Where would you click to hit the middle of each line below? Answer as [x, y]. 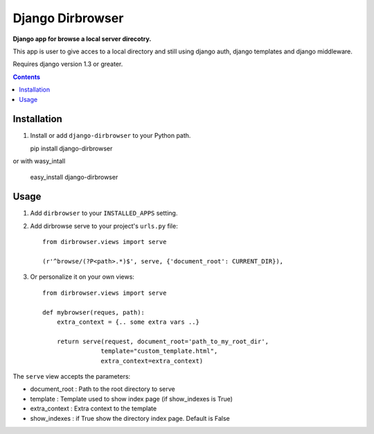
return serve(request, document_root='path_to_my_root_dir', [163, 341]
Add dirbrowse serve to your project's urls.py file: [104, 226]
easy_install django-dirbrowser [74, 177]
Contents [27, 77]
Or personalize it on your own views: [82, 277]
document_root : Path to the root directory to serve [103, 389]
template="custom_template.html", [159, 351]
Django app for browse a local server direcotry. [82, 39]
